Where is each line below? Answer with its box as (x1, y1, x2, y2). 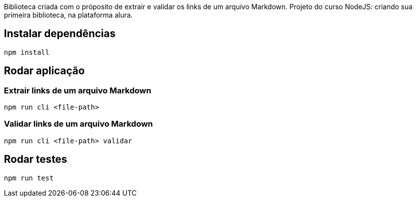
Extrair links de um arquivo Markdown (4, 85, 152, 95)
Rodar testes (4, 153, 67, 166)
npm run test (4, 174, 54, 182)
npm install (4, 48, 50, 56)
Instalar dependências (4, 27, 116, 40)
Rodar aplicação (4, 65, 85, 77)
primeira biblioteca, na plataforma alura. (4, 11, 133, 19)
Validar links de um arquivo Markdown (4, 119, 153, 129)
